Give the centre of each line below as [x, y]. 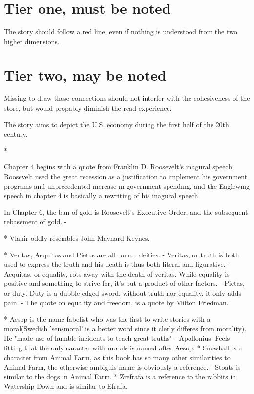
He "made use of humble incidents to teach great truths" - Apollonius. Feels [117, 338]
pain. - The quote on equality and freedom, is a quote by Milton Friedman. [116, 302]
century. [16, 134]
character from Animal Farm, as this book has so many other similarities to [117, 357]
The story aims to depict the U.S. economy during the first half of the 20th [116, 124]
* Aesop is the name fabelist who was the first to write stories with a [107, 319]
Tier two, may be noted [85, 75]
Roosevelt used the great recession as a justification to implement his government [126, 176]
